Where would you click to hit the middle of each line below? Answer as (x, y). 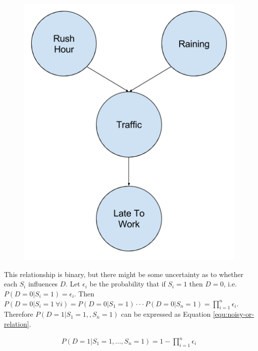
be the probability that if (128, 284)
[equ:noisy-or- (233, 314)
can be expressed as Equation (166, 314)
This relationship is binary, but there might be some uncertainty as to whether (124, 274)
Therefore (19, 314)
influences (43, 284)
